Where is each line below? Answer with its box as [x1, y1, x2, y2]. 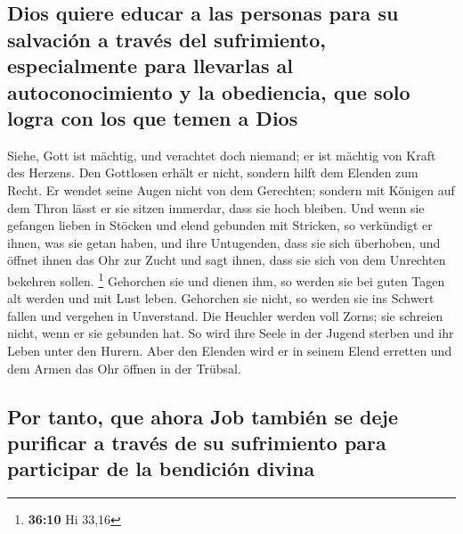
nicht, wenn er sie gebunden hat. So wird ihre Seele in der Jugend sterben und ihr [7, 324, 454, 342]
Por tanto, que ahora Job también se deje [7, 402, 399, 430]
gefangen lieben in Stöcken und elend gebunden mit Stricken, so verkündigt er [7, 216, 433, 234]
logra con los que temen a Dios [7, 103, 298, 131]
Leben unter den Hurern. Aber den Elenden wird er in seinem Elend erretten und [7, 341, 452, 359]
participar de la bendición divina [7, 455, 315, 482]
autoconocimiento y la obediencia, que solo [7, 78, 410, 105]
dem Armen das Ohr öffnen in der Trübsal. [7, 358, 241, 377]
